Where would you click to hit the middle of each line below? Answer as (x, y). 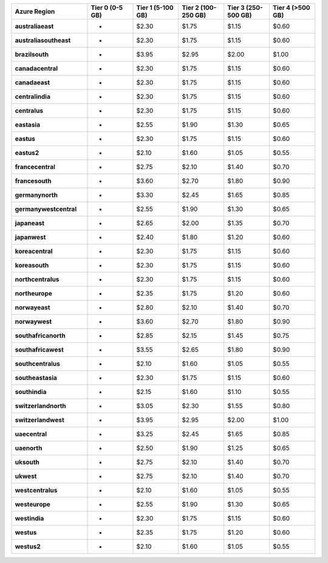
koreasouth (32, 265)
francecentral (35, 167)
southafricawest (39, 350)
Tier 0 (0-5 (107, 8)
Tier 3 (236, 8)
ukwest (26, 476)
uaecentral (31, 434)
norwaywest (33, 321)
